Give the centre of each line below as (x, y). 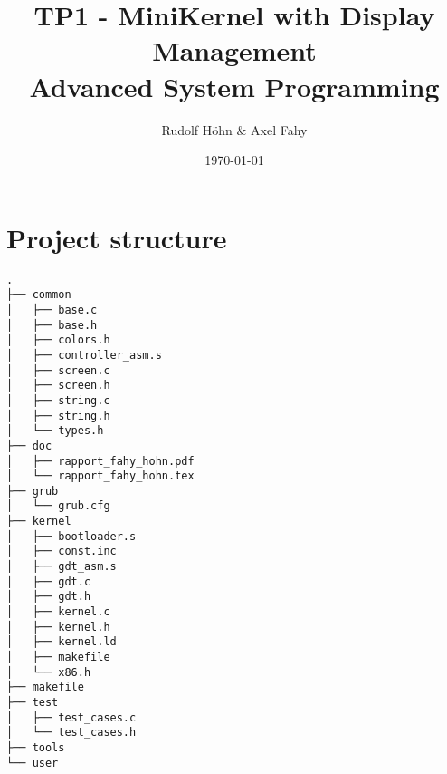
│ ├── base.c (52, 310)
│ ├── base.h (52, 325)
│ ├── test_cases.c (71, 717)
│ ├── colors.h (58, 340)
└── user (33, 763)
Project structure (117, 237)
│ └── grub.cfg (58, 506)
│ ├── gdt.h (49, 597)
